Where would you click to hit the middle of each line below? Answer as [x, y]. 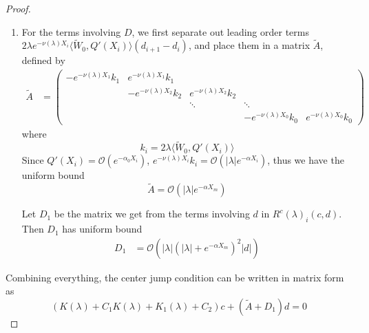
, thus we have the [306, 160]
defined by [43, 60]
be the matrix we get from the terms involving [152, 214]
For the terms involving [71, 31]
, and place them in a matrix [249, 45]
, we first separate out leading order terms [220, 31]
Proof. [18, 8]
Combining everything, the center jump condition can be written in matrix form [175, 277]
